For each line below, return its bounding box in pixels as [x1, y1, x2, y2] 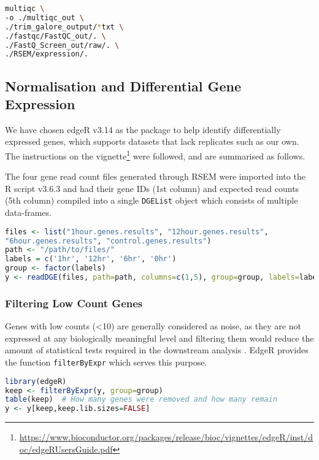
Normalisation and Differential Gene [5, 76, 241, 95]
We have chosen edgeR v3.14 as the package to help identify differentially [5, 123, 281, 136]
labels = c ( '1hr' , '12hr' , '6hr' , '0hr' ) [5, 255, 177, 264]
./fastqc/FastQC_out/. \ [5, 31, 106, 40]
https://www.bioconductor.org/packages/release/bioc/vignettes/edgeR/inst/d [19, 431, 313, 443]
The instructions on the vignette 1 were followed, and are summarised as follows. [5, 148, 306, 162]
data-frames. [5, 206, 52, 219]
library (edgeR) [5, 377, 67, 386]
